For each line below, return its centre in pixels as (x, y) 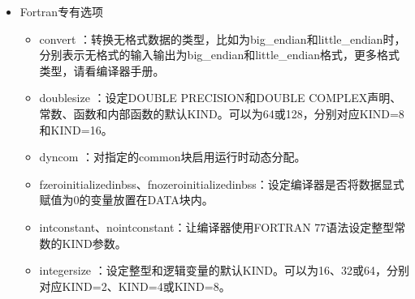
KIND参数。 (94, 243)
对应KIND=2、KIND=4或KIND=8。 (135, 286)
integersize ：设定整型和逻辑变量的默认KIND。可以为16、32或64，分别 (224, 270)
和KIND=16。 (76, 129)
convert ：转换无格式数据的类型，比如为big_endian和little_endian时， (223, 38)
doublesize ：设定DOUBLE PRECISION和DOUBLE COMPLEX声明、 (220, 98)
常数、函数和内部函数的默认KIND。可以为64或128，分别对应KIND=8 (222, 113)
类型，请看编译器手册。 (102, 70)
